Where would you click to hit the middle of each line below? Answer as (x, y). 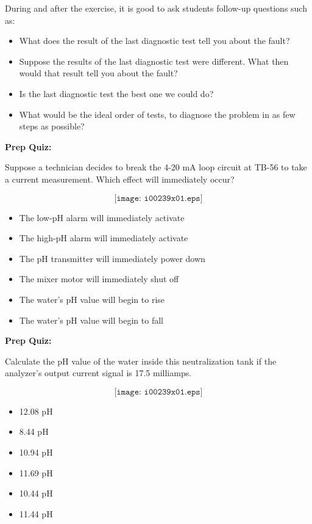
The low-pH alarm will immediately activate (102, 217)
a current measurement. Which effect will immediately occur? (120, 179)
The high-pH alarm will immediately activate (104, 238)
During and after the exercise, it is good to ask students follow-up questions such (156, 8)
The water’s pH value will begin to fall (91, 320)
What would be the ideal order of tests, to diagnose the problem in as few (157, 114)
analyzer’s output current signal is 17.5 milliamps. (98, 373)
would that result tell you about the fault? (98, 73)
